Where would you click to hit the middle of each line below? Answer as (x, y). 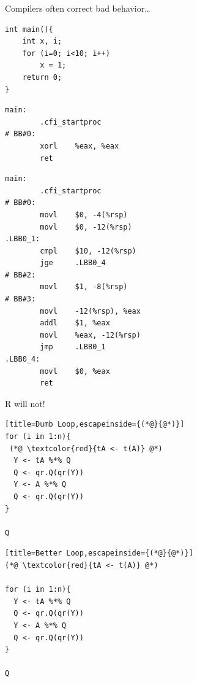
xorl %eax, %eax (80, 146)
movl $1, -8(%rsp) (84, 287)
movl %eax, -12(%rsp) (90, 335)
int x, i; (42, 41)
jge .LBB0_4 (73, 263)
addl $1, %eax (75, 323)
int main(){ (29, 29)
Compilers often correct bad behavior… (78, 8)
